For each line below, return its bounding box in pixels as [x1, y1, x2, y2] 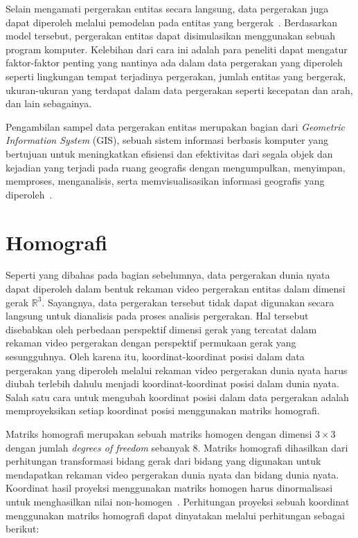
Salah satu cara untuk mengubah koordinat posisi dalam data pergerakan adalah [6, 389, 349, 404]
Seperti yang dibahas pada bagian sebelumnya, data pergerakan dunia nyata [6, 268, 330, 282]
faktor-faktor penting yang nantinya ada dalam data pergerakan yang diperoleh [6, 55, 343, 70]
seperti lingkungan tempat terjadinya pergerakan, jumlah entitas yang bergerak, [6, 68, 346, 83]
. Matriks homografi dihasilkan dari [197, 440, 348, 454]
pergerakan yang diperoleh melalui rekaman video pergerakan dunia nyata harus [6, 362, 348, 377]
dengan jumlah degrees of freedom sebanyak [6, 440, 190, 454]
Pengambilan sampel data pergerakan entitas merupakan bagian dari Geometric [6, 119, 346, 133]
